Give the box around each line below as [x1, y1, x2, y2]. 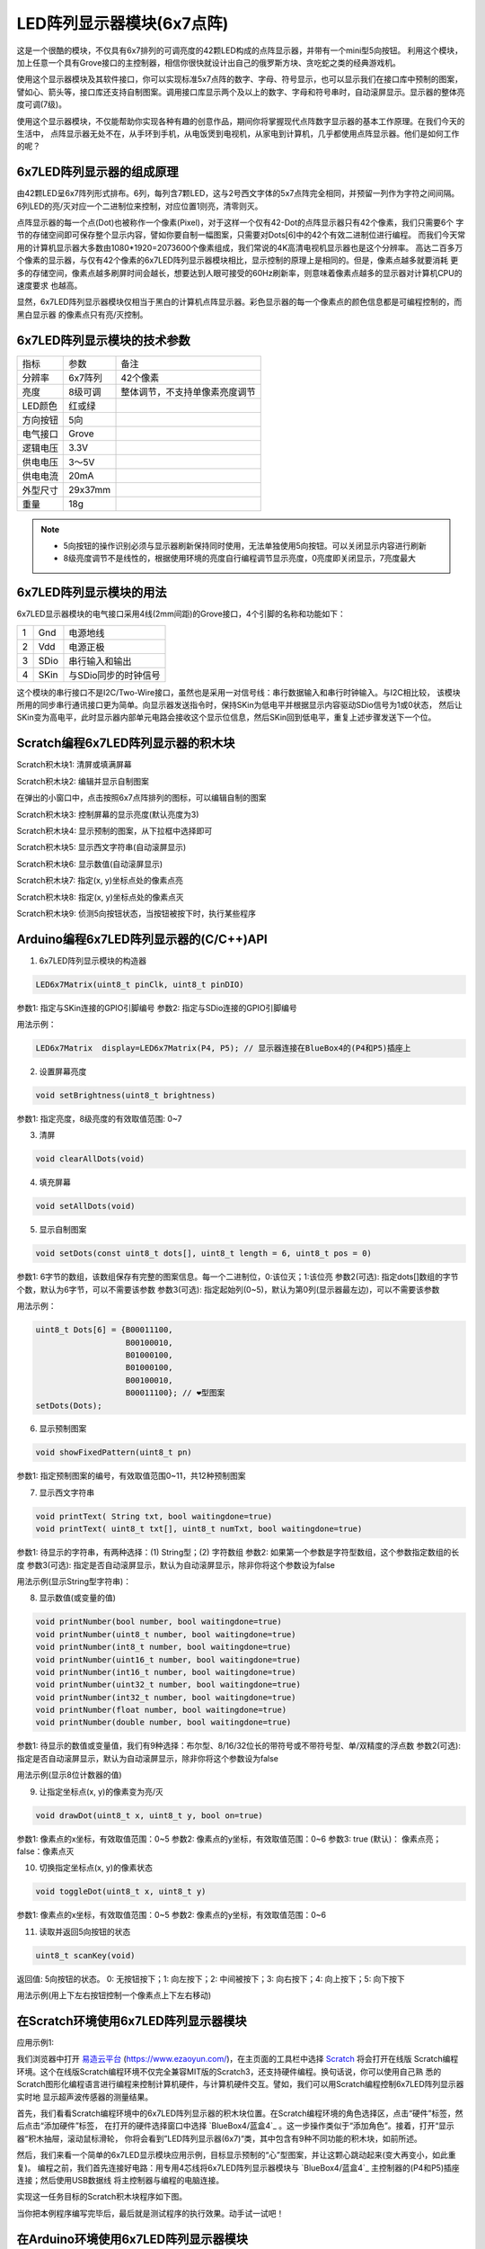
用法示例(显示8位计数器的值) [16, 1770, 122, 1780]
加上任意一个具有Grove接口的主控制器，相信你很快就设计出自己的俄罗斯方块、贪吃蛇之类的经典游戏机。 [16, 57, 401, 67]
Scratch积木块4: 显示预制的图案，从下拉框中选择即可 [16, 825, 213, 836]
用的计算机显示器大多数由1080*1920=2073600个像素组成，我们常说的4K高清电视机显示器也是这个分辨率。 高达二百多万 [16, 242, 463, 253]
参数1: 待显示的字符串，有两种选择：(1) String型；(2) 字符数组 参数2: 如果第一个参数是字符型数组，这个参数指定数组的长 [16, 1547, 460, 1558]
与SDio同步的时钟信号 [68, 668, 161, 681]
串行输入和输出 [68, 655, 132, 668]
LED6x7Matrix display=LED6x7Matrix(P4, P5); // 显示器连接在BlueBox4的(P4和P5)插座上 [35, 1044, 411, 1053]
